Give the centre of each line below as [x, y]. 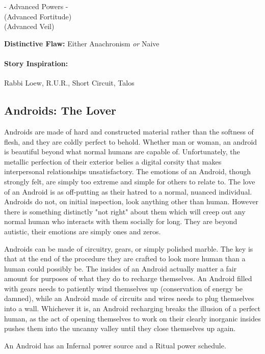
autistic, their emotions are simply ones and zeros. [83, 231]
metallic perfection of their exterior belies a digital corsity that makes [113, 161]
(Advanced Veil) [29, 26]
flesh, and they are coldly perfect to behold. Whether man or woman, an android [131, 141]
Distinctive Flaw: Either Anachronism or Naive [82, 43]
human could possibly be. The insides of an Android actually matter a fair [121, 268]
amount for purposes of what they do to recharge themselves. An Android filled [128, 278]
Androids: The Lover [60, 110]
